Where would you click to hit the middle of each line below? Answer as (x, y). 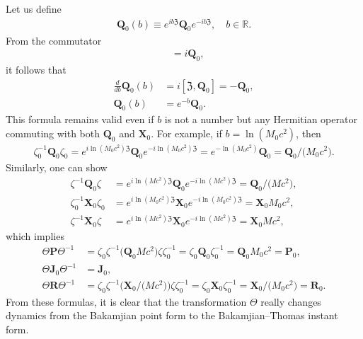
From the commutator (54, 40)
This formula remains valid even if (80, 119)
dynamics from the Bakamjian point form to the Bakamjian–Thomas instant (172, 315)
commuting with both (53, 133)
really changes (291, 301)
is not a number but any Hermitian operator (261, 119)
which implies (35, 235)
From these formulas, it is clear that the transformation (126, 301)
